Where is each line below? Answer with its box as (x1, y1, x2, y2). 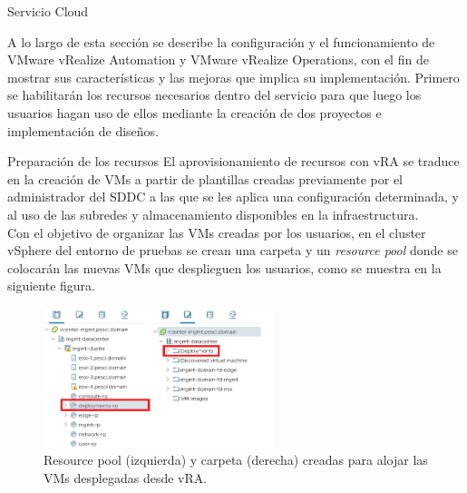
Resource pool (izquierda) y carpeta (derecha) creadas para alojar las (44, 450, 428, 469)
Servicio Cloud (7, 2, 89, 20)
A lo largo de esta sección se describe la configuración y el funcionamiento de (7, 32, 435, 51)
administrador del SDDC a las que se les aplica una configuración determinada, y (7, 187, 459, 206)
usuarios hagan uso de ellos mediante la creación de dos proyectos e (7, 103, 382, 122)
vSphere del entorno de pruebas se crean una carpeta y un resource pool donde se (7, 241, 458, 260)
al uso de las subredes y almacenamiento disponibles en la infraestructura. (7, 204, 419, 223)
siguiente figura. (7, 276, 95, 295)
